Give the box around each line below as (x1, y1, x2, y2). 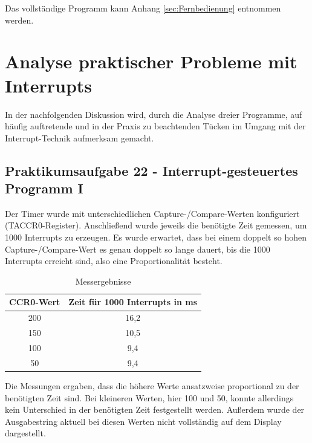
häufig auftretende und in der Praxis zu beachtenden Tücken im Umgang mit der (5, 120, 306, 132)
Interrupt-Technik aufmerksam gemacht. (5, 131, 154, 144)
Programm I (5, 179, 83, 198)
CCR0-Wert (9, 296, 60, 308)
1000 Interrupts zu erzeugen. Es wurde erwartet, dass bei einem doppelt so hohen (5, 231, 307, 244)
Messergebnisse (75, 274, 131, 287)
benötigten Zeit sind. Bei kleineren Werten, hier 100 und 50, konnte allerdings (5, 391, 294, 404)
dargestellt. (5, 427, 46, 439)
